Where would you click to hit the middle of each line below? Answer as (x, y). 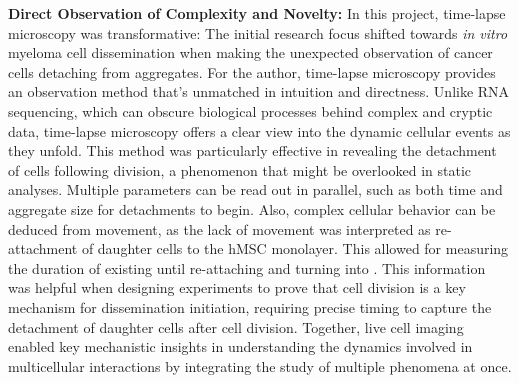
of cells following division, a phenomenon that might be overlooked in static (240, 169)
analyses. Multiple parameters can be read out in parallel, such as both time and (255, 189)
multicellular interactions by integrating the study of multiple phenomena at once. (260, 365)
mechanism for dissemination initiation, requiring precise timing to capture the (250, 306)
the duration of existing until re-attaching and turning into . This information (247, 267)
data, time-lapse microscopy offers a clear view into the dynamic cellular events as (259, 130)
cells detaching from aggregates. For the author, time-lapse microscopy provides (252, 71)
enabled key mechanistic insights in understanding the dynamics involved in (240, 346)
